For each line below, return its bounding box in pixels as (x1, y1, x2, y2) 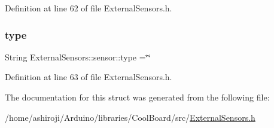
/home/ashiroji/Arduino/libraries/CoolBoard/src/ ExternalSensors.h (5, 111, 255, 123)
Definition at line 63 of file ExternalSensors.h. (5, 71, 172, 83)
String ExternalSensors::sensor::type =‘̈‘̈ (5, 50, 151, 63)
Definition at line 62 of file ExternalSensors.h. (5, 2, 172, 14)
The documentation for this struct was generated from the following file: (5, 91, 270, 103)
